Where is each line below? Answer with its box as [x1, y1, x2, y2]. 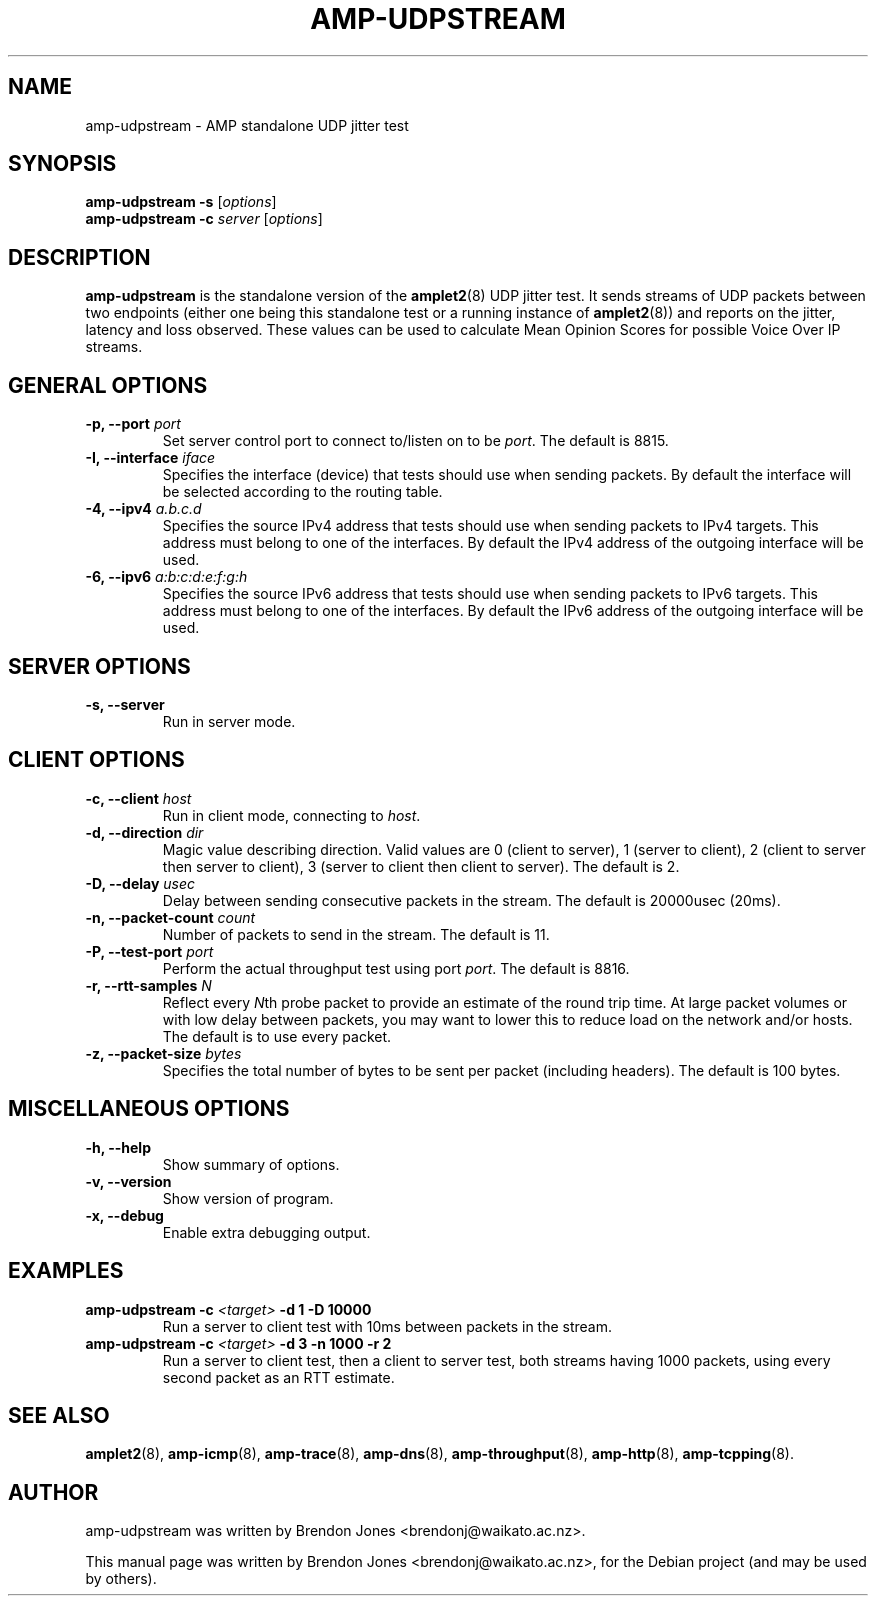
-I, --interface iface [85, 449, 216, 467]
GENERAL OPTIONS [8, 372, 208, 398]
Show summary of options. [162, 1155, 340, 1173]
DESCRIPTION [8, 244, 151, 270]
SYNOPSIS [8, 151, 117, 177]
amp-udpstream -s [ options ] [85, 193, 277, 211]
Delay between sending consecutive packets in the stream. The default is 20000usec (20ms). [162, 891, 781, 909]
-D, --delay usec [85, 874, 196, 892]
